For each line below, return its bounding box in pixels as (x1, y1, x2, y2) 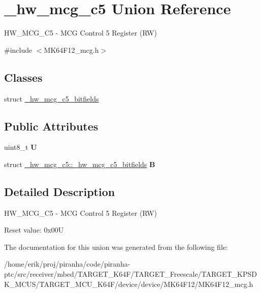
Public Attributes (4, 118, 99, 134)
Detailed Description (4, 183, 115, 199)
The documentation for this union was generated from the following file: (4, 241, 228, 252)
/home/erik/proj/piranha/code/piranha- (4, 258, 130, 269)
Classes (4, 69, 43, 85)
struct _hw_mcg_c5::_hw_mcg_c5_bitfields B (4, 158, 155, 169)
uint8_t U (4, 142, 37, 152)
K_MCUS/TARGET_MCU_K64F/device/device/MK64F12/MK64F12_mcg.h (4, 278, 253, 289)
